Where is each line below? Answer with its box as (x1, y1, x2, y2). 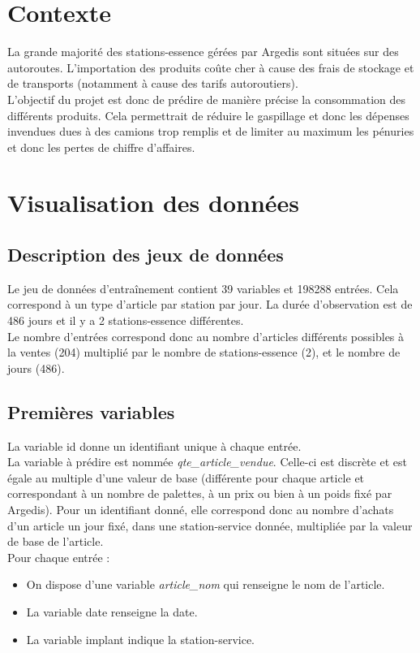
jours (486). (7, 359, 65, 376)
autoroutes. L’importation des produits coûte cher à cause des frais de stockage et (7, 58, 414, 76)
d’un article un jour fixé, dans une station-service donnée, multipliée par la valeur (7, 517, 413, 534)
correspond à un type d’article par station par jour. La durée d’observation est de (7, 296, 413, 313)
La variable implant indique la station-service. (26, 630, 255, 647)
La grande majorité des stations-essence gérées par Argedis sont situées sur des (7, 43, 399, 60)
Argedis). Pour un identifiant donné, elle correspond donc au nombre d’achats (7, 501, 394, 517)
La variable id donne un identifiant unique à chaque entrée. (7, 437, 302, 454)
